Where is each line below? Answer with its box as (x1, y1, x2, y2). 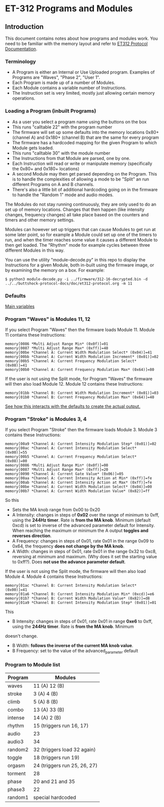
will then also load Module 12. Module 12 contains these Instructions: (5, 381, 143, 387)
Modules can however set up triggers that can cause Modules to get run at (5, 226, 156, 232)
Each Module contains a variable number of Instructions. (12, 85, 126, 91)
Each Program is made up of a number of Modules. (12, 79, 116, 86)
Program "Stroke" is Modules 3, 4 (5, 416, 87, 422)
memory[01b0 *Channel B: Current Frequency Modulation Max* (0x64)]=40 (5, 395, 154, 400)
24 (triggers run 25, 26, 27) (33, 762, 98, 769)
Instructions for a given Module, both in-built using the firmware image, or (5, 262, 154, 268)
